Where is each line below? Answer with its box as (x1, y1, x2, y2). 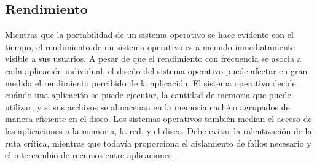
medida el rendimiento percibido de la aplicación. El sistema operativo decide (5, 76, 296, 89)
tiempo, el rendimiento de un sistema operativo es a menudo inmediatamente (5, 40, 295, 53)
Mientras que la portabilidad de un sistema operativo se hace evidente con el (5, 28, 294, 41)
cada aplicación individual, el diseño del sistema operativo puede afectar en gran (5, 64, 308, 77)
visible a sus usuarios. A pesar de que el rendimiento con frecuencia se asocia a (5, 52, 302, 65)
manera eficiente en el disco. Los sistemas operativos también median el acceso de (5, 112, 312, 125)
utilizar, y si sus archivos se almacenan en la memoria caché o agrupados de (5, 100, 290, 113)
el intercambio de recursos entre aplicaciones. (5, 148, 174, 161)
